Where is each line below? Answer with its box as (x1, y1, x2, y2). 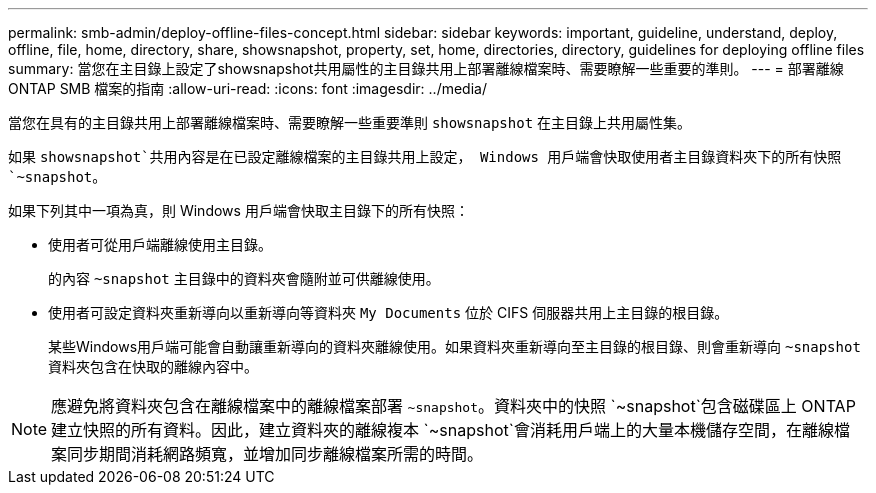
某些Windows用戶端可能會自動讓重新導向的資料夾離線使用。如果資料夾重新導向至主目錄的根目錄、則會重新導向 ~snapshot (48, 338, 861, 355)
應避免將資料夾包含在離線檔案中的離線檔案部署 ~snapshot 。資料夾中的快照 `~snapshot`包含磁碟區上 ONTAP (51, 396, 856, 416)
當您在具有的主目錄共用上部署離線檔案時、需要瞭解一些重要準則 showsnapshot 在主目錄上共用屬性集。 (8, 114, 692, 131)
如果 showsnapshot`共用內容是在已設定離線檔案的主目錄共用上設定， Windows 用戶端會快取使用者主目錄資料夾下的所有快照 (8, 148, 842, 165)
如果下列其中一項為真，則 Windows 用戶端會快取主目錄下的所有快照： (8, 202, 469, 219)
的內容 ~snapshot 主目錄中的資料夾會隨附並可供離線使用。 (48, 270, 440, 287)
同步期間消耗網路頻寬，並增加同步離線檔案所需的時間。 (67, 444, 484, 464)
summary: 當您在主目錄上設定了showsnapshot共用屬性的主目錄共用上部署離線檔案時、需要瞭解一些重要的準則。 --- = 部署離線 (8, 60, 844, 77)
